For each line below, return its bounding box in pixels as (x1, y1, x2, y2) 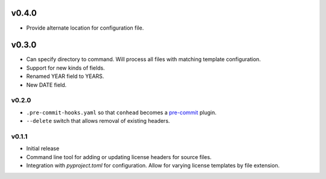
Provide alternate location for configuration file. (26, 24, 144, 31)
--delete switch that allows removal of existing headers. (26, 117, 170, 125)
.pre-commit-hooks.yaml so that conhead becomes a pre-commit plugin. (26, 109, 217, 116)
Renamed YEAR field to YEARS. (26, 73, 104, 80)
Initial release (26, 145, 60, 152)
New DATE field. (26, 81, 67, 88)
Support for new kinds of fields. (26, 64, 105, 71)
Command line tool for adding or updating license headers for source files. (26, 153, 212, 160)
